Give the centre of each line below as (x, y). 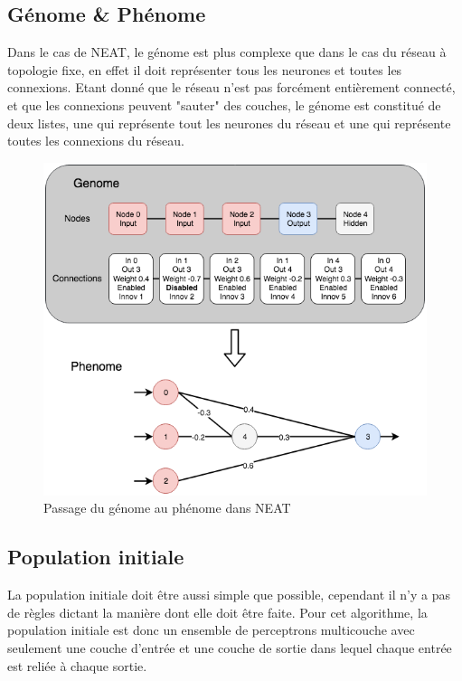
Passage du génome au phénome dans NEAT (167, 508)
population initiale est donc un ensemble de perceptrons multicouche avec (211, 630)
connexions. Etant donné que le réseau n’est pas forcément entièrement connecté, (231, 87)
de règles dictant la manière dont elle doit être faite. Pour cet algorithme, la (217, 612)
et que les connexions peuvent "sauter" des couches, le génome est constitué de (224, 104)
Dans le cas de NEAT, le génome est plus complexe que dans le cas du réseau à (227, 52)
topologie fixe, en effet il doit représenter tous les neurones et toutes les (205, 69)
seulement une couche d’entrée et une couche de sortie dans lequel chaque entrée (230, 648)
